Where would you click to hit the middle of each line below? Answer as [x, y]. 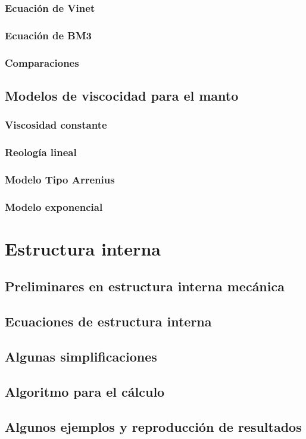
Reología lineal [41, 152]
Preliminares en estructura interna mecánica [145, 286]
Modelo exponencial [54, 206]
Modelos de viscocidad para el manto [122, 95]
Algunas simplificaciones [81, 357]
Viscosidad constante [56, 125]
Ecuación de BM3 [49, 35]
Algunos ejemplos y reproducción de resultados [153, 426]
